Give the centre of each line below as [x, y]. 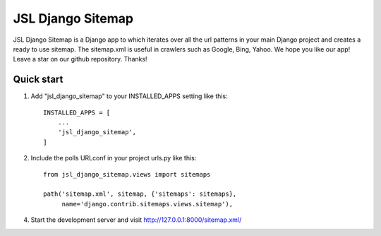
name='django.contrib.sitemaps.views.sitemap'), [147, 204]
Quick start [38, 79]
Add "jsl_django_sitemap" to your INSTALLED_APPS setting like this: [129, 96]
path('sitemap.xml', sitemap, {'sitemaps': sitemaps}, [140, 194]
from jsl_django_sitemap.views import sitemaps [127, 174]
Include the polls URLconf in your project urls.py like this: [114, 158]
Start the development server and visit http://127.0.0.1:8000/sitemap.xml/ [136, 220]
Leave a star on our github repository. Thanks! [80, 59]
